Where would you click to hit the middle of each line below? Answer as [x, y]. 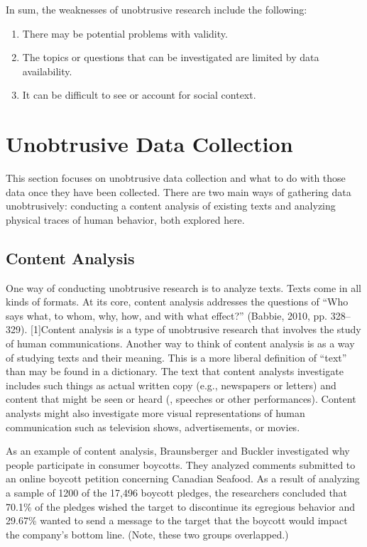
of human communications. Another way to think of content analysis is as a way [180, 343]
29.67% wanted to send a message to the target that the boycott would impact [177, 520]
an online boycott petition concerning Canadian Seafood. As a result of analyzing [183, 478]
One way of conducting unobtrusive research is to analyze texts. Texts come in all [183, 287]
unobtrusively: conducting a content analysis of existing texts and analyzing [171, 206]
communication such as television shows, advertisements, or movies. [153, 427]
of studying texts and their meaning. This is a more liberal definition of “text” [176, 357]
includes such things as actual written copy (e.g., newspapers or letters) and [171, 385]
